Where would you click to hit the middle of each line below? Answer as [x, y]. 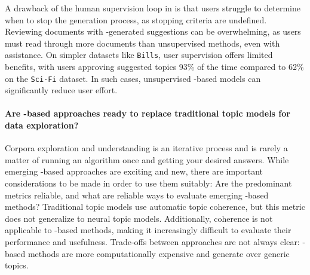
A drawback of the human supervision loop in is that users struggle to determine [153, 8]
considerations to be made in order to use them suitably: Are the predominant [148, 183]
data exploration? [42, 125]
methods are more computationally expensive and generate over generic [159, 253]
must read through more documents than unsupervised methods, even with [142, 43]
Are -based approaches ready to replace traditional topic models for [148, 113]
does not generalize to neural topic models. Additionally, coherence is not [139, 218]
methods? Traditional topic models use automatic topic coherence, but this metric [155, 207]
